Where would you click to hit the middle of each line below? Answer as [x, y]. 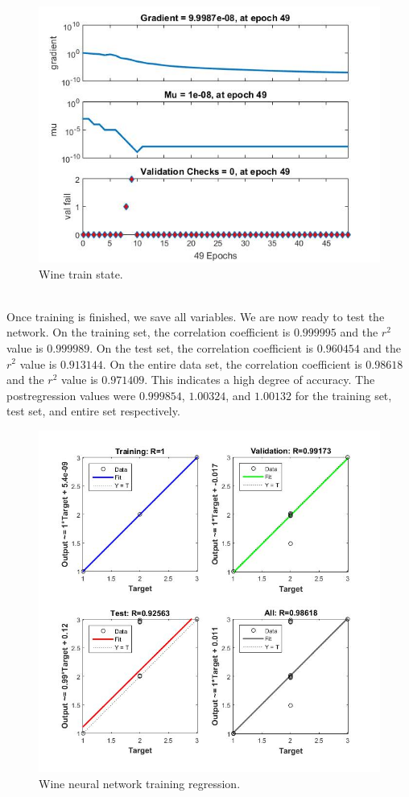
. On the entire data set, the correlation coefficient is [232, 363]
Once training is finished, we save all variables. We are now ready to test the [196, 316]
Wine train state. [81, 273]
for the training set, [343, 395]
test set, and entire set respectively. [93, 411]
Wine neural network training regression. [140, 783]
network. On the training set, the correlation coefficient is [149, 332]
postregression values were [71, 395]
